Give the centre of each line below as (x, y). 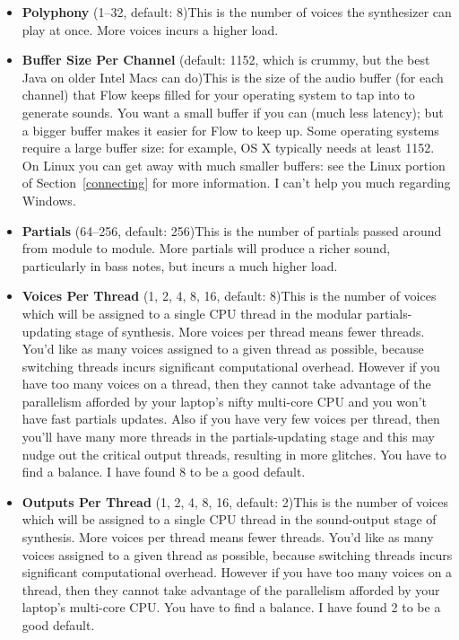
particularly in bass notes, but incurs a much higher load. (180, 265)
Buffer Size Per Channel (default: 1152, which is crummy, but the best (226, 60)
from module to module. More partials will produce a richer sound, (206, 248)
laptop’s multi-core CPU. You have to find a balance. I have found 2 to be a (231, 607)
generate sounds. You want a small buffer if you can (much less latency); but (233, 112)
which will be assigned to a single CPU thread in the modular (192, 313)
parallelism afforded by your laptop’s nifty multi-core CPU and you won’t (225, 401)
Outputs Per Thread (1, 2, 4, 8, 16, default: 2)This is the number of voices (235, 501)
